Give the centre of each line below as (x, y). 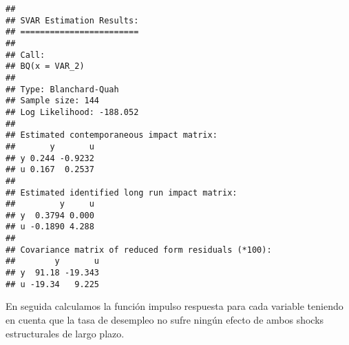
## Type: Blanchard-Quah (62, 89)
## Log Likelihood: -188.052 (72, 112)
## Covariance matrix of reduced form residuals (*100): (139, 250)
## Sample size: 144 (53, 101)
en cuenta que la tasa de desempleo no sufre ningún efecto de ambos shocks (165, 320)
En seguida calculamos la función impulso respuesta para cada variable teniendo (174, 306)
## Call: (25, 55)
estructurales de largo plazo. (65, 333)
